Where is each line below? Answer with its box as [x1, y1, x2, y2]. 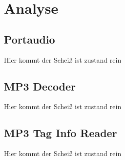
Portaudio [4, 31, 55, 46]
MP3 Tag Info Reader [4, 125, 117, 140]
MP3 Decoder [4, 78, 76, 93]
